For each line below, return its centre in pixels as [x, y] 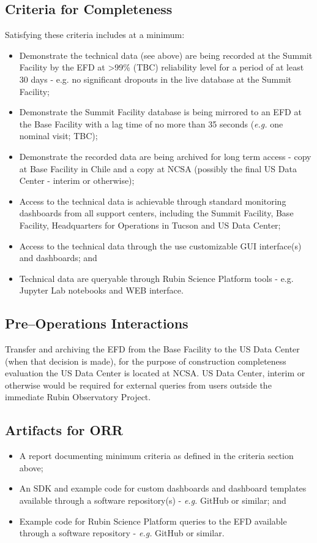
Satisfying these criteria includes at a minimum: [95, 35]
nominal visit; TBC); [58, 136]
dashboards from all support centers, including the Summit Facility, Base [156, 213]
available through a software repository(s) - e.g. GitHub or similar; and [153, 500]
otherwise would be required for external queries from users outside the [138, 385]
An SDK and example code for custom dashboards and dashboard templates [163, 488]
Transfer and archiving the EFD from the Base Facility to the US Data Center [152, 349]
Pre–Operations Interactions [97, 323]
